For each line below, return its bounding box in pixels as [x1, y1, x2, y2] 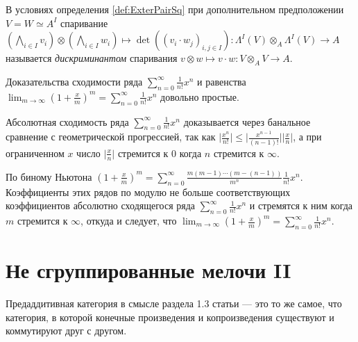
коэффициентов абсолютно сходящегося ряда [6, 198, 196, 213]
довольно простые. [160, 89, 239, 104]
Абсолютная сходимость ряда [6, 114, 129, 129]
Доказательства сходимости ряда [6, 74, 143, 88]
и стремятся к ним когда [249, 198, 353, 213]
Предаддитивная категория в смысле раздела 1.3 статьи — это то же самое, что [6, 295, 342, 310]
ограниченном [6, 145, 65, 160]
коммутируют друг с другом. [6, 323, 127, 338]
